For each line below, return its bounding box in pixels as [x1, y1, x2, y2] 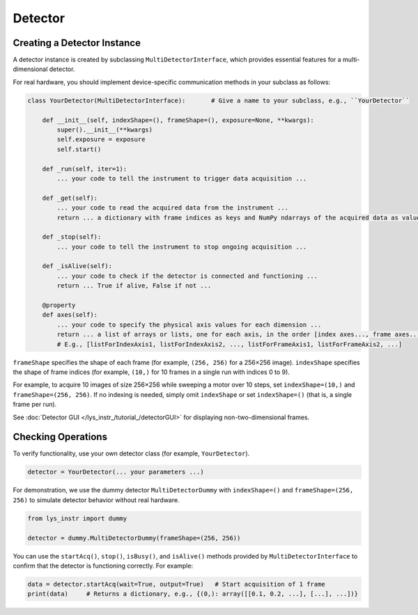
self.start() [56, 145, 102, 153]
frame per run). [13, 400, 57, 409]
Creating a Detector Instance [13, 37, 141, 49]
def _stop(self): [42, 233, 102, 241]
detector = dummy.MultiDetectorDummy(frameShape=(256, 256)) [27, 534, 241, 542]
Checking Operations [13, 431, 108, 443]
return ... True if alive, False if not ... [56, 282, 212, 290]
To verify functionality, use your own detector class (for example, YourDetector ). [13, 449, 250, 458]
